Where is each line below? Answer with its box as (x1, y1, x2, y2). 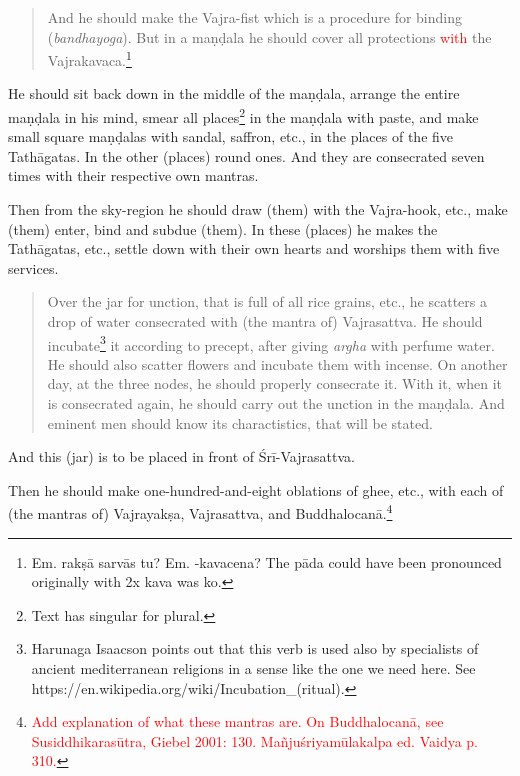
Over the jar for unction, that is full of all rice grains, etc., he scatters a (47, 291, 488, 312)
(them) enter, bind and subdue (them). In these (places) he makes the (8, 218, 438, 239)
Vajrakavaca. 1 (47, 47, 132, 70)
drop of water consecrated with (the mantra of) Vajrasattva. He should (47, 311, 483, 332)
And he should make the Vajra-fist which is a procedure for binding (47, 7, 462, 27)
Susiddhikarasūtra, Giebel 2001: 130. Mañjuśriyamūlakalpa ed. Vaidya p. (31, 730, 479, 751)
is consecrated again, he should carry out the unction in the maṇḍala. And (47, 393, 505, 414)
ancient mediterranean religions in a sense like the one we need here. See (31, 658, 476, 679)
